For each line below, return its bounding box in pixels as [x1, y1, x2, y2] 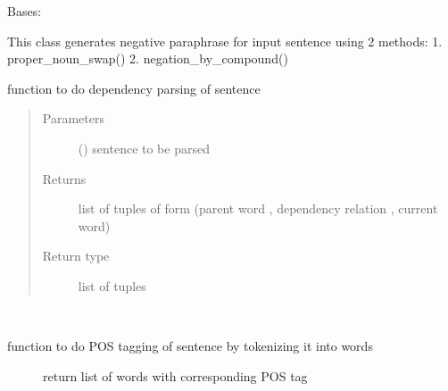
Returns [42, 169, 87, 187]
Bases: [7, 2, 42, 20]
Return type [42, 246, 110, 265]
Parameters [42, 109, 104, 128]
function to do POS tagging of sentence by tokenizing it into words [7, 337, 373, 355]
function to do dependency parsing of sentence [7, 79, 261, 97]
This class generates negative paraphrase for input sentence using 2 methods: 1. [7, 31, 443, 50]
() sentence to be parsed [78, 138, 210, 157]
